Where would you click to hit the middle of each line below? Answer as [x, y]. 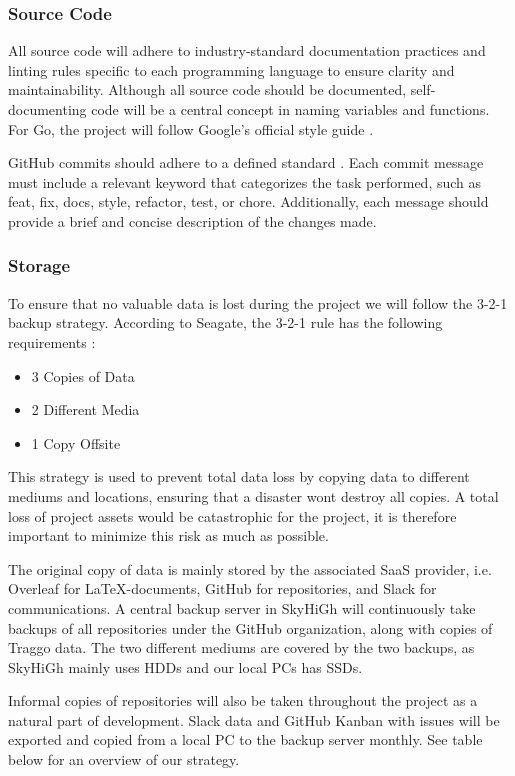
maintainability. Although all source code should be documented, [207, 89]
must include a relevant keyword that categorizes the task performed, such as [245, 181]
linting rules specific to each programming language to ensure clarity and [231, 69]
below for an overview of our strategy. [124, 759]
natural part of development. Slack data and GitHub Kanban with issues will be [254, 719]
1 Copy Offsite [76, 442]
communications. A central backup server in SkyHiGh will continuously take [242, 607]
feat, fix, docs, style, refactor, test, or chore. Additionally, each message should [248, 201]
